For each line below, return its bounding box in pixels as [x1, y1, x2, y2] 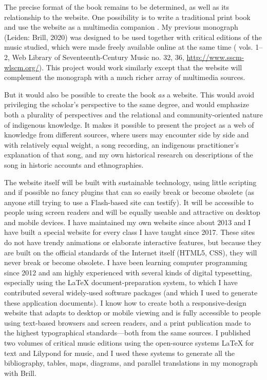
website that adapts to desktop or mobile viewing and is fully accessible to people [4, 307, 261, 318]
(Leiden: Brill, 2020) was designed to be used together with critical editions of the [4, 31, 262, 42]
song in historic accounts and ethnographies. [4, 159, 144, 170]
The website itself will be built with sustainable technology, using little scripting [4, 176, 257, 187]
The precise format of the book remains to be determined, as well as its [4, 2, 229, 12]
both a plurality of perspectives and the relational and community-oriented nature [4, 109, 263, 119]
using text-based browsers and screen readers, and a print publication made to [4, 317, 251, 328]
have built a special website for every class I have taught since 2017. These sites [4, 227, 255, 237]
